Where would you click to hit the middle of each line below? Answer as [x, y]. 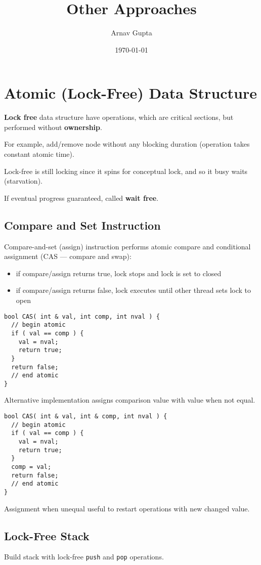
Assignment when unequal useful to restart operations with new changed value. [127, 508]
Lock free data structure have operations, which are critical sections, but [119, 117]
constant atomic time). [39, 154]
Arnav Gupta [132, 33]
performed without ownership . [53, 127]
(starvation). [23, 181]
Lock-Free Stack [47, 535]
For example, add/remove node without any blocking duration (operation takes [127, 144]
